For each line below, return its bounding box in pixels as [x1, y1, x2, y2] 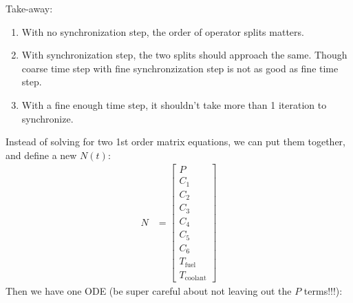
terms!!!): [303, 284, 343, 298]
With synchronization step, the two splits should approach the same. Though [21, 48, 347, 62]
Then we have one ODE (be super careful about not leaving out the [6, 284, 292, 298]
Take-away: [6, 1, 53, 15]
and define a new [6, 147, 77, 162]
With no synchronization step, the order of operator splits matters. [21, 24, 304, 39]
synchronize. [21, 111, 74, 125]
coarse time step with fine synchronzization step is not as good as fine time [21, 61, 339, 75]
